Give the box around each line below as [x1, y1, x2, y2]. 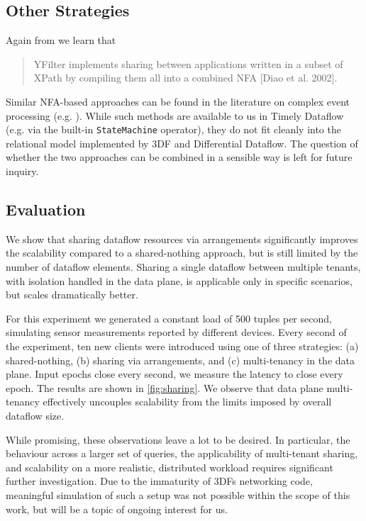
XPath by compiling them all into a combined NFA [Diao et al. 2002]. [33, 70, 338, 85]
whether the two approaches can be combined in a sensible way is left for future [6, 150, 353, 164]
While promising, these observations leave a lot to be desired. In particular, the [6, 432, 350, 447]
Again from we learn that [6, 33, 116, 47]
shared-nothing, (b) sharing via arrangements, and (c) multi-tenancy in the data [6, 352, 355, 367]
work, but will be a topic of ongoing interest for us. [6, 501, 228, 516]
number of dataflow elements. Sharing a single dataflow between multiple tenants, [6, 259, 361, 274]
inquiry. [6, 164, 39, 179]
